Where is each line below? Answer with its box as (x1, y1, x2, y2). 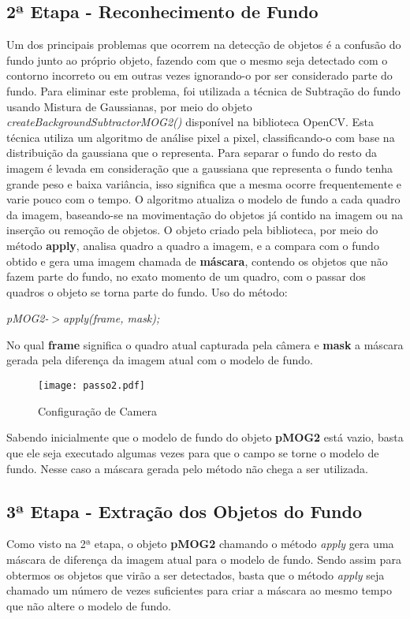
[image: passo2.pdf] (38, 380, 146, 392)
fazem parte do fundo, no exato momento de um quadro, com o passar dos (6, 268, 366, 285)
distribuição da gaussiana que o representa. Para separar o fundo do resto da (6, 144, 377, 161)
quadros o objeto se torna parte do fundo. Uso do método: (6, 283, 288, 300)
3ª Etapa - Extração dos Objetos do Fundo (6, 498, 362, 523)
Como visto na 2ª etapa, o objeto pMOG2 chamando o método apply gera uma (6, 535, 394, 552)
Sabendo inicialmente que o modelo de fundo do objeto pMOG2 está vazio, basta (6, 429, 404, 446)
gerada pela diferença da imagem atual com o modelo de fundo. (6, 352, 313, 368)
